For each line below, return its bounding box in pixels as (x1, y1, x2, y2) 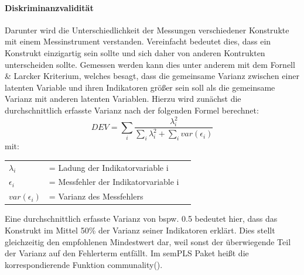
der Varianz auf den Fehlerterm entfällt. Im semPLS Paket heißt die (5, 247, 249, 259)
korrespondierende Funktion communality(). (5, 258, 163, 270)
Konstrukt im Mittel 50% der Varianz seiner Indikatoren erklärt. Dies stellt (5, 224, 275, 236)
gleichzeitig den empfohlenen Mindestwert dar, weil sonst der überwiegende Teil (5, 235, 291, 247)
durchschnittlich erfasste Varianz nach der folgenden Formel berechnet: (5, 104, 259, 116)
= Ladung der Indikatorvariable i (49, 161, 169, 173)
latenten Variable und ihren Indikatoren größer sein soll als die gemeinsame (5, 81, 275, 93)
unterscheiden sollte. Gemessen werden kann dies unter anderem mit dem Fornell (5, 58, 295, 70)
